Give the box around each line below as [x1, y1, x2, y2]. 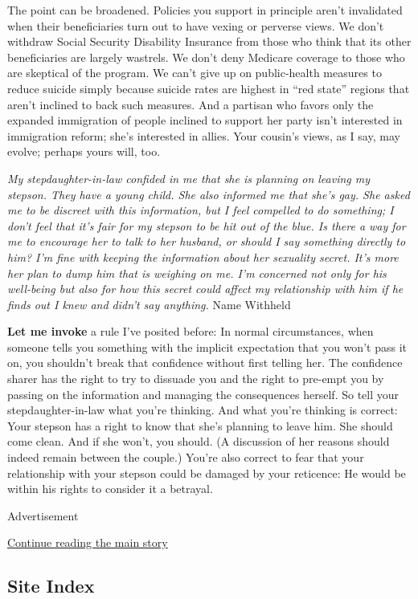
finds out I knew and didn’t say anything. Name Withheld [7, 295, 291, 312]
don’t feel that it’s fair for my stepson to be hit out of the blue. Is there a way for [7, 217, 406, 234]
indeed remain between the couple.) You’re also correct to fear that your [7, 449, 364, 466]
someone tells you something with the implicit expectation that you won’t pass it [7, 338, 407, 355]
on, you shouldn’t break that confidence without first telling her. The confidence [7, 354, 403, 371]
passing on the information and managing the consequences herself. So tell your [7, 385, 400, 402]
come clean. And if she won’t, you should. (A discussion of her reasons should [7, 433, 390, 450]
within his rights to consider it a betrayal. [7, 480, 213, 497]
